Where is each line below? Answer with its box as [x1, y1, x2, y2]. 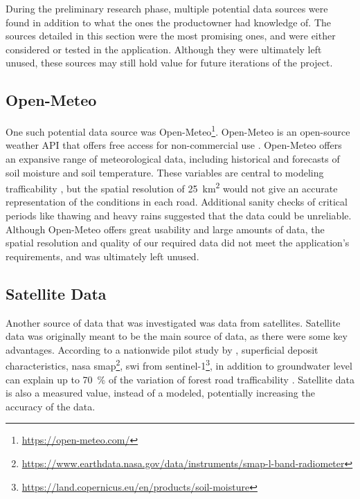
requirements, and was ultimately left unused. [6, 248, 199, 263]
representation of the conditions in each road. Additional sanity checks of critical [6, 194, 348, 209]
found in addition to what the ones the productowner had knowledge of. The [6, 15, 331, 29]
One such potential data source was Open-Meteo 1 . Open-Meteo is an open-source [6, 123, 350, 138]
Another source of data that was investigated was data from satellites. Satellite [6, 315, 341, 329]
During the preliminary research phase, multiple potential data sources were [6, 1, 328, 15]
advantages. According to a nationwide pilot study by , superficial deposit [6, 342, 318, 356]
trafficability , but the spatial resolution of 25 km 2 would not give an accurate [6, 179, 338, 195]
